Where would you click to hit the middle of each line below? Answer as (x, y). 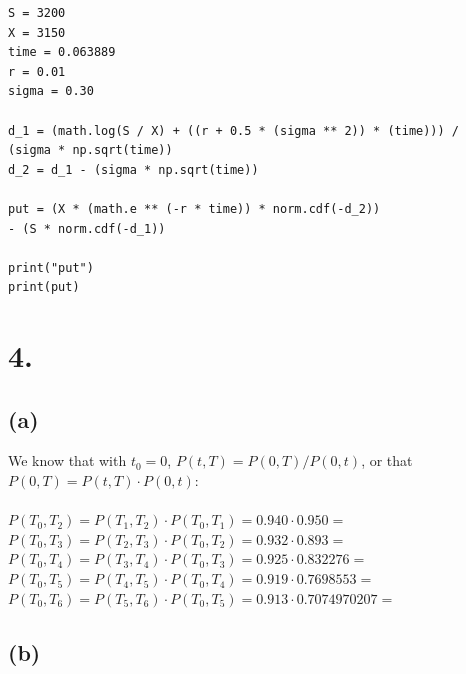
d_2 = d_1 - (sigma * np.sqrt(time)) (133, 169)
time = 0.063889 (62, 52)
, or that (387, 460)
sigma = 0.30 (51, 91)
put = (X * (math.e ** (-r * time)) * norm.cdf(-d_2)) (194, 208)
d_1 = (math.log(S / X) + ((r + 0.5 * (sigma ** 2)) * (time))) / (234, 130)
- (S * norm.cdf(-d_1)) (87, 228)
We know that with (67, 460)
